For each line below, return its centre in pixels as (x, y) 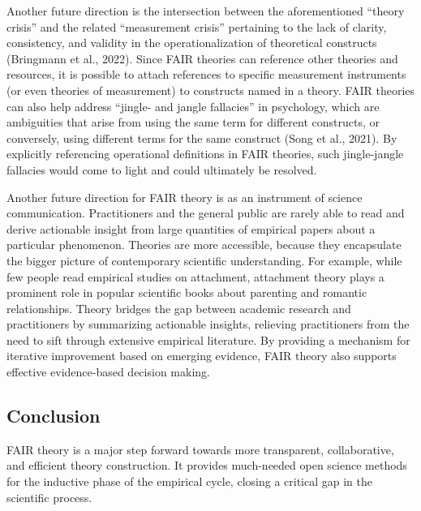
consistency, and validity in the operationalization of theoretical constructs (192, 43)
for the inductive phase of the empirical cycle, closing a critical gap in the (189, 481)
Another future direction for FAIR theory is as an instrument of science (185, 197)
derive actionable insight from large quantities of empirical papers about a (191, 228)
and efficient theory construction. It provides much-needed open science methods (207, 465)
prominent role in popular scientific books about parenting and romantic (187, 292)
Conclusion (54, 416)
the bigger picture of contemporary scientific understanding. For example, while (204, 260)
